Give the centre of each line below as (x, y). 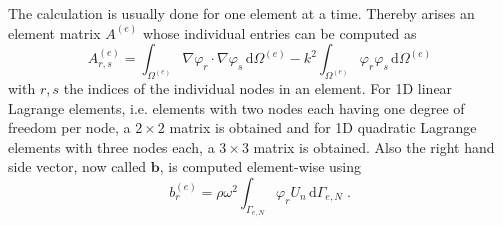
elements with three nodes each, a (111, 146)
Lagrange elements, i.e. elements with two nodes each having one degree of (236, 107)
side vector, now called (77, 166)
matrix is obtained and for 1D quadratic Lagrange (323, 127)
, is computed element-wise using (260, 166)
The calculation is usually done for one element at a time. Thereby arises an (241, 13)
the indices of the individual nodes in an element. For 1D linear (258, 87)
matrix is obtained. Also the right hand (374, 146)
